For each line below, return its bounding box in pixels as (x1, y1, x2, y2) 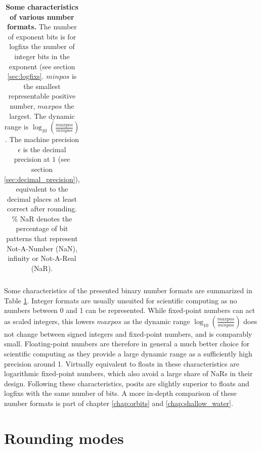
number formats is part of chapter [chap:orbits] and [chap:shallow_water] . (4, 397, 233, 408)
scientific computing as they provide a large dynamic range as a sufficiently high (4, 348, 252, 358)
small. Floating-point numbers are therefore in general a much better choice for (4, 338, 250, 349)
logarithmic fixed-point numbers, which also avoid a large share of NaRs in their (4, 368, 253, 379)
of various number (10, 11, 74, 22)
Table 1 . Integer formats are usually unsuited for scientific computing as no (4, 295, 237, 305)
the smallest (23, 80, 61, 91)
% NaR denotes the (12, 213, 72, 223)
